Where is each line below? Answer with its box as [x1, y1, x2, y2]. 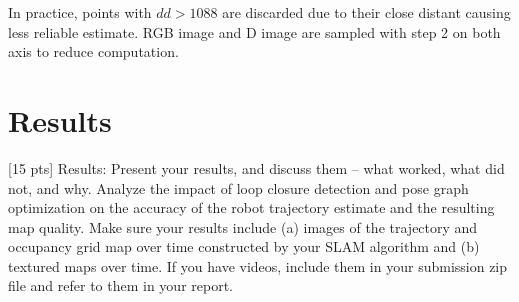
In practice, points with [8, 2, 152, 22]
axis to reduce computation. [8, 41, 179, 62]
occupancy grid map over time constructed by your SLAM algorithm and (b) [8, 236, 480, 257]
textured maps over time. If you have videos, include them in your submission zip [8, 255, 508, 276]
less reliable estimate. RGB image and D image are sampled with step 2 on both [8, 21, 501, 42]
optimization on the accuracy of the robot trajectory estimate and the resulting [8, 197, 495, 218]
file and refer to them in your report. [8, 275, 233, 296]
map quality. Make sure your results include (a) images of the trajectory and [8, 216, 478, 237]
